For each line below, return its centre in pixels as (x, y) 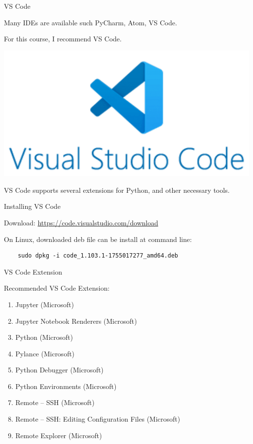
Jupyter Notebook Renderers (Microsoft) (76, 321)
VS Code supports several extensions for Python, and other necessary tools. (117, 190)
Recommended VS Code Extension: (57, 288)
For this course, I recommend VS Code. (63, 39)
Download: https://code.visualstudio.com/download (81, 222)
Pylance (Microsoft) (45, 353)
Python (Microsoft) (44, 337)
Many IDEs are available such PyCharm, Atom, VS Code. (90, 22)
